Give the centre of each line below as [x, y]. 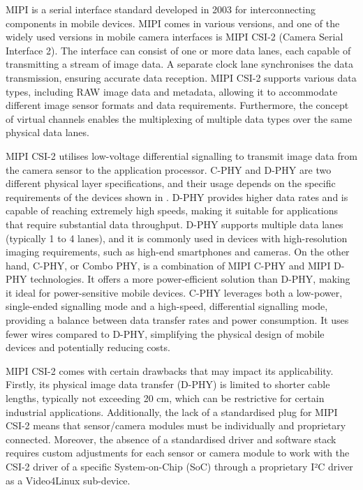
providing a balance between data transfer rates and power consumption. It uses [177, 320]
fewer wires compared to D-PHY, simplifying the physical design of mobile [165, 333]
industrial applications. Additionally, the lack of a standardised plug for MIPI [172, 411]
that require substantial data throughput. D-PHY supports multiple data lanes [175, 224]
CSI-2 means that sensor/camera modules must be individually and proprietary [176, 425]
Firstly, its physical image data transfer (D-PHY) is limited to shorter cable [168, 384]
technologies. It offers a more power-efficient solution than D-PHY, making [190, 279]
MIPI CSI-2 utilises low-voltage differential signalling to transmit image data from [181, 155]
